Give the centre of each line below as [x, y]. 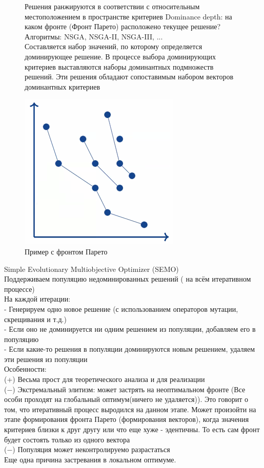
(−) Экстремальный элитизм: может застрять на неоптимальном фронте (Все [125, 389]
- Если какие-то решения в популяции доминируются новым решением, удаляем [130, 349]
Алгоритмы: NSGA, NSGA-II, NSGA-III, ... [94, 36]
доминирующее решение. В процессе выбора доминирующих [120, 56]
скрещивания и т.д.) [35, 319]
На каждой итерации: [37, 299]
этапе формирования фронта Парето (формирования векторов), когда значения [127, 419]
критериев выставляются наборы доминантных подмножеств [119, 66]
